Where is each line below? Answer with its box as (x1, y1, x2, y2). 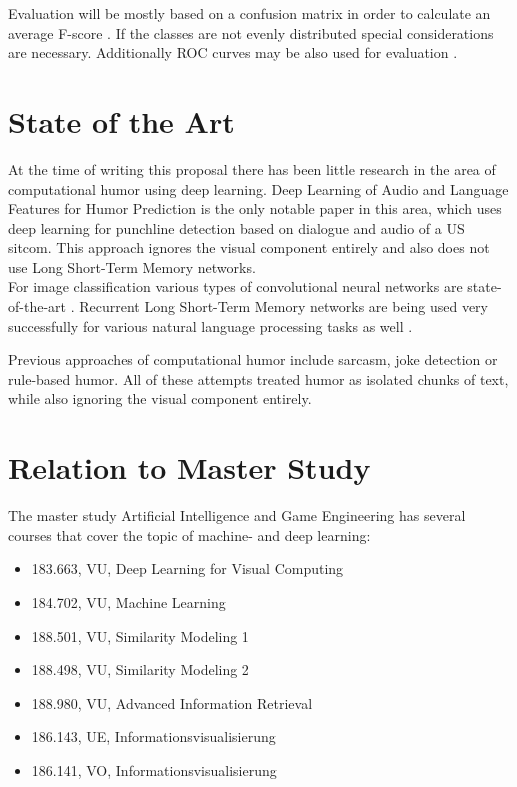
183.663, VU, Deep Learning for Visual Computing (31, 558, 344, 579)
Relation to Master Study (8, 447, 371, 488)
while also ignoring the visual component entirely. (8, 388, 312, 409)
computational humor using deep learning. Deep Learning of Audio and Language (8, 178, 509, 199)
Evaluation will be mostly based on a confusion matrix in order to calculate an (8, 3, 491, 23)
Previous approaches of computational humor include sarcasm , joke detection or (8, 349, 498, 370)
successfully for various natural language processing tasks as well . (8, 315, 413, 336)
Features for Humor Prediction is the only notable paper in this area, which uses (8, 198, 502, 219)
